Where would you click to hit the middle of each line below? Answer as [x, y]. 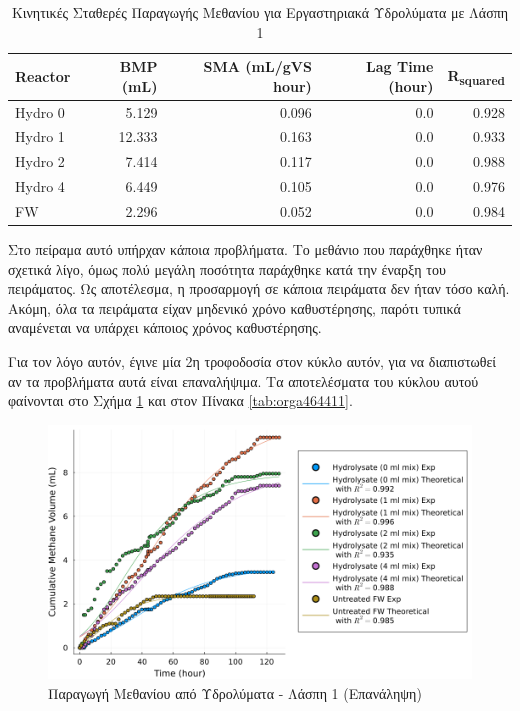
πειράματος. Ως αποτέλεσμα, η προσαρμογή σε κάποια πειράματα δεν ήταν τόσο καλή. [259, 288]
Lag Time [400, 66]
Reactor [43, 75]
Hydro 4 [40, 186]
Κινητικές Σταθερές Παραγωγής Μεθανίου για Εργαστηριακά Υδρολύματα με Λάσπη [260, 12]
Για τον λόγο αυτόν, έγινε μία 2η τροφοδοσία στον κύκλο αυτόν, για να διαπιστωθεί [252, 361]
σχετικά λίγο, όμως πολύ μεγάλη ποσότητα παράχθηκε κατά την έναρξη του [227, 268]
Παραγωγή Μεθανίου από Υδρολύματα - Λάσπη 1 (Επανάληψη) [235, 692]
